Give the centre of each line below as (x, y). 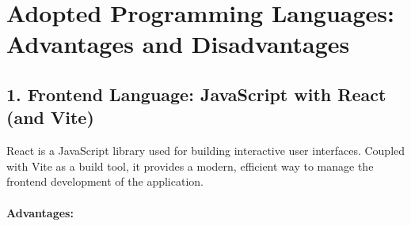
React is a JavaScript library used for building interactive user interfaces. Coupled (206, 151)
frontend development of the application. (105, 181)
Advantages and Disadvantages (178, 44)
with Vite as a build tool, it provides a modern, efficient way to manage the (190, 166)
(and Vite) (50, 117)
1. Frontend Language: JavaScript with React (196, 94)
